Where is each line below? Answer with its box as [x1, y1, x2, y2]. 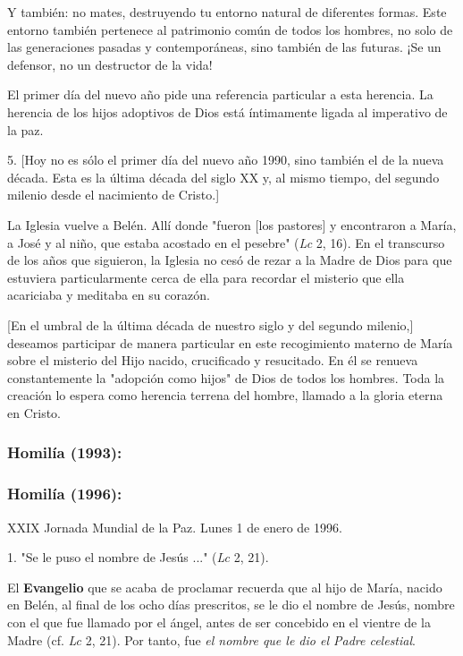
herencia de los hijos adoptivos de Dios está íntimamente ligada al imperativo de [7, 102, 448, 121]
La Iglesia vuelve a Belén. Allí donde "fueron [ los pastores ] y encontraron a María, [7, 215, 457, 234]
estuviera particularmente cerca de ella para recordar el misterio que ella [7, 268, 405, 286]
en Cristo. [7, 403, 62, 422]
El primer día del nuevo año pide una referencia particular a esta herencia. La [7, 85, 434, 104]
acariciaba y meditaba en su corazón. [7, 285, 210, 304]
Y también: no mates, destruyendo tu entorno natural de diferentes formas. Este [7, 3, 447, 21]
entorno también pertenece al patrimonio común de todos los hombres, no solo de [7, 20, 453, 38]
